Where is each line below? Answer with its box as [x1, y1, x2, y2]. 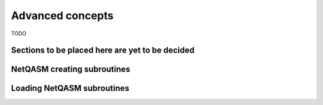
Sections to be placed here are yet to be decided [11, 45, 195, 55]
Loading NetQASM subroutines [11, 84, 130, 94]
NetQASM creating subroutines [11, 64, 131, 75]
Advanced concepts [11, 9, 114, 22]
